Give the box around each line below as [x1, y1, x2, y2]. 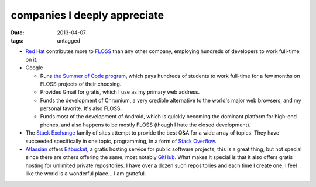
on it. [25, 56, 38, 63]
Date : [11, 29, 25, 36]
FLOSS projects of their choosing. [40, 80, 122, 87]
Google [25, 64, 43, 71]
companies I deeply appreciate [11, 9, 164, 22]
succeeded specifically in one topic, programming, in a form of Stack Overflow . [25, 137, 217, 144]
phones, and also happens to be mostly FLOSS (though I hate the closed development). [40, 121, 251, 128]
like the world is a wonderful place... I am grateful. [25, 170, 146, 177]
